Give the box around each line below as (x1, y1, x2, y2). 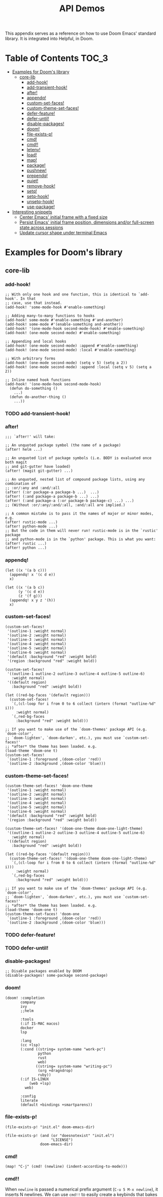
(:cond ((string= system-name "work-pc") (20, 1047, 106, 1051)
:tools (20, 1017, 34, 1022)
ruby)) (38, 1072, 51, 1077)
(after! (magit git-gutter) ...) (5, 468, 73, 474)
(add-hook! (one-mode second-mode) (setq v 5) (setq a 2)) (5, 360, 128, 365)
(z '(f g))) (18, 593, 42, 598)
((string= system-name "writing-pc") (36, 1064, 112, 1069)
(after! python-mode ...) (5, 524, 58, 529)
